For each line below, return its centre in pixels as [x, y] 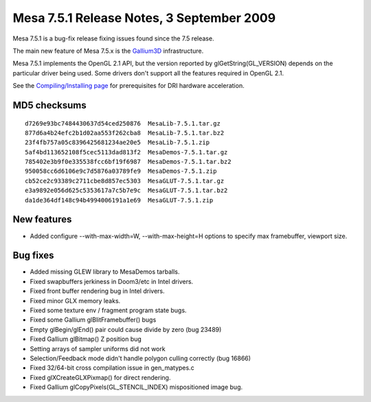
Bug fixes [33, 256]
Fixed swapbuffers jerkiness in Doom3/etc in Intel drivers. [112, 281]
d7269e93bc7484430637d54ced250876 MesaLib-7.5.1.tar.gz [123, 123]
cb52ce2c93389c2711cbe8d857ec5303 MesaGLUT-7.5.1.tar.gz [125, 181]
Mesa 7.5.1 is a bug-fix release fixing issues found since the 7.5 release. [113, 38]
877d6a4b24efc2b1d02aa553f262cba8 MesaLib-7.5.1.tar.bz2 [125, 133]
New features [42, 220]
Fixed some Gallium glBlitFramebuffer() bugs [93, 320]
